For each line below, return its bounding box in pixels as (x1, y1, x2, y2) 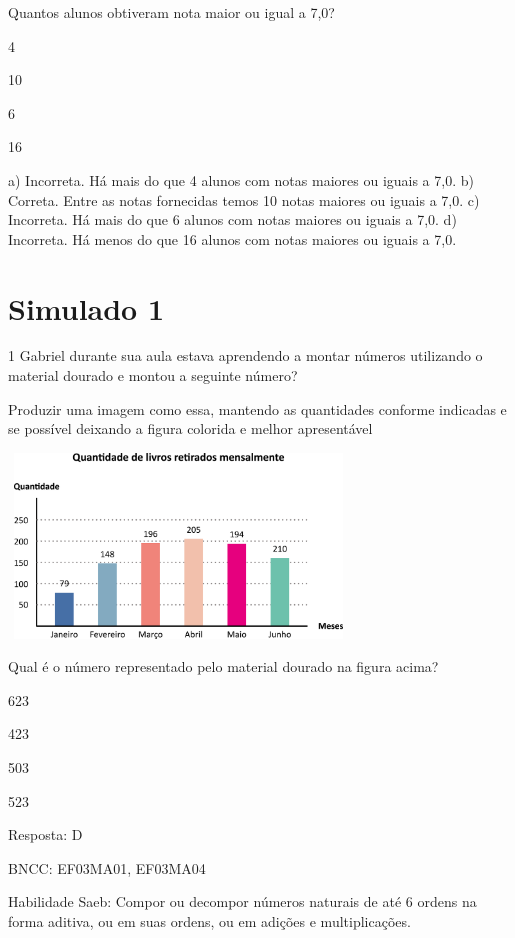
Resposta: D (8, 824, 83, 845)
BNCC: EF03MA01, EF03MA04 (8, 857, 206, 878)
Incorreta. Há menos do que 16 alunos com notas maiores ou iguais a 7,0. (8, 228, 457, 249)
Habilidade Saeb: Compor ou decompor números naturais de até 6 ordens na (8, 891, 477, 912)
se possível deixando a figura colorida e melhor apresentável (8, 418, 373, 439)
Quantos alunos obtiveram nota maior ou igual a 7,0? (8, 2, 335, 22)
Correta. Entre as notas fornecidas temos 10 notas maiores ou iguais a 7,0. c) (8, 189, 480, 210)
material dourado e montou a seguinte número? (8, 365, 298, 386)
